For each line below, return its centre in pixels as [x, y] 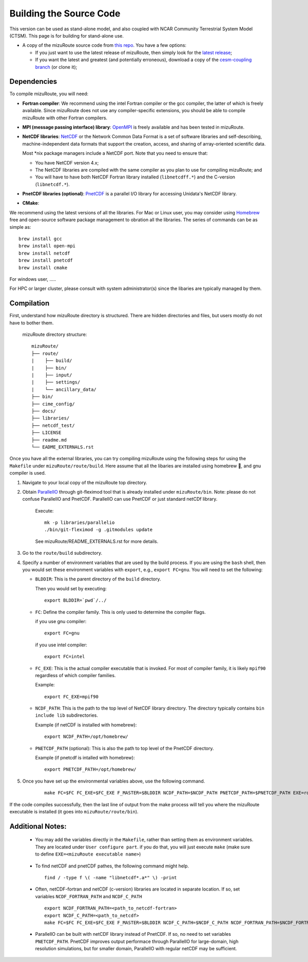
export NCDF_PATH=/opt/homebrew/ [86, 737]
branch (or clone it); [56, 67]
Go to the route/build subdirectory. [62, 553]
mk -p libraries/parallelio [80, 523]
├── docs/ [44, 411]
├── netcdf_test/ [53, 425]
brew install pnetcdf [46, 260]
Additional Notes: [38, 826]
